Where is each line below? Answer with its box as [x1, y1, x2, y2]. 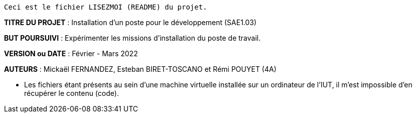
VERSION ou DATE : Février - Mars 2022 [4, 49, 138, 58]
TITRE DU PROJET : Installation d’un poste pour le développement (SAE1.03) [4, 18, 257, 27]
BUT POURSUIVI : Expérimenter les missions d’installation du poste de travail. [4, 34, 261, 42]
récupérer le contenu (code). [24, 89, 119, 97]
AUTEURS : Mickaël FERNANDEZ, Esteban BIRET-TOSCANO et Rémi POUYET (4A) [4, 65, 276, 73]
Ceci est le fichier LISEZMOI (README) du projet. [4, 3, 207, 11]
